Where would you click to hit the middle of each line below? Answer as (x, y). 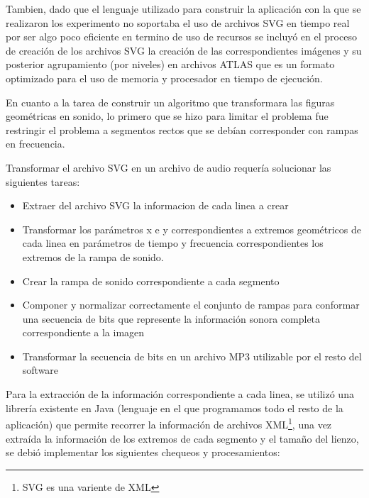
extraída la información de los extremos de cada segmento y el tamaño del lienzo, (182, 438)
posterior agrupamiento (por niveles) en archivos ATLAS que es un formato (170, 64)
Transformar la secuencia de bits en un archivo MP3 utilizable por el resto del (192, 356)
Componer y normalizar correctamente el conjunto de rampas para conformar (191, 305)
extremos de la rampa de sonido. (93, 256)
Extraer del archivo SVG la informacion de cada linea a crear (155, 205)
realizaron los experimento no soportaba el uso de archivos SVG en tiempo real (178, 22)
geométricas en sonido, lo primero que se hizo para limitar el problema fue (167, 116)
